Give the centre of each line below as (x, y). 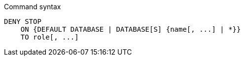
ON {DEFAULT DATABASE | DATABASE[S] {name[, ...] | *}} (131, 29)
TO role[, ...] (50, 37)
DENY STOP (23, 21)
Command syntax (33, 7)
